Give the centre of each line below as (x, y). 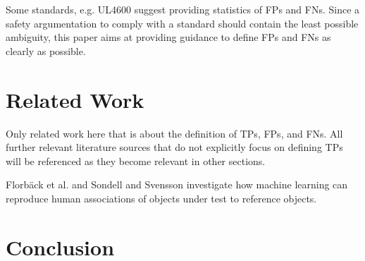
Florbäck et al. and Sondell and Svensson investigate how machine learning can (177, 184)
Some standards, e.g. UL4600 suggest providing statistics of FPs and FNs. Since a (183, 9)
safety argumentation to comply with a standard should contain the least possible (182, 23)
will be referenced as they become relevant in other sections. (136, 160)
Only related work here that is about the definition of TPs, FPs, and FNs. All (174, 133)
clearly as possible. (46, 50)
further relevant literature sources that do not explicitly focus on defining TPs (174, 147)
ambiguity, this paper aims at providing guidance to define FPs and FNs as (168, 37)
